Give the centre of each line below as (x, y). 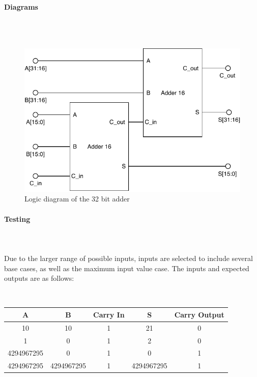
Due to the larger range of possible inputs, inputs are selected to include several (128, 258)
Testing (17, 219)
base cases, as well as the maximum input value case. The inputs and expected (127, 268)
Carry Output (199, 314)
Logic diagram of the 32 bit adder (77, 199)
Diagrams (21, 6)
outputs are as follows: (39, 278)
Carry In (109, 314)
